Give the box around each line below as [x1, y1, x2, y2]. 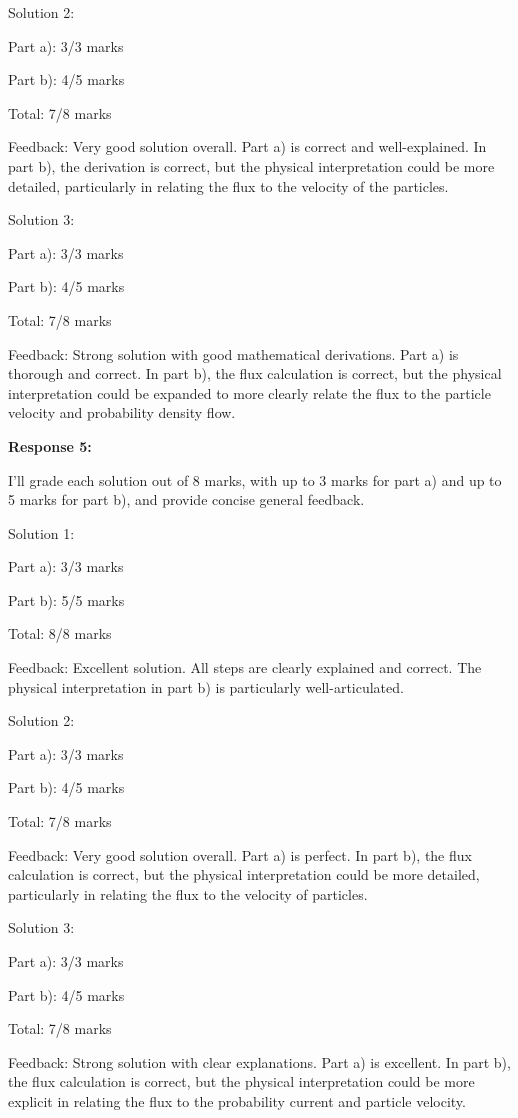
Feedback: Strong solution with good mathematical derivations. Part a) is [8, 343, 459, 364]
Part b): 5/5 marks [8, 589, 125, 610]
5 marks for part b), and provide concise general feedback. [8, 489, 365, 510]
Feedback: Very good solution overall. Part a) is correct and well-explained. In [8, 136, 487, 157]
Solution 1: [8, 522, 75, 543]
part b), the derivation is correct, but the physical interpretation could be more [8, 155, 495, 176]
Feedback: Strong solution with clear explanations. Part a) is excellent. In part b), [8, 1051, 511, 1072]
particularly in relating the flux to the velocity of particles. [8, 883, 368, 904]
